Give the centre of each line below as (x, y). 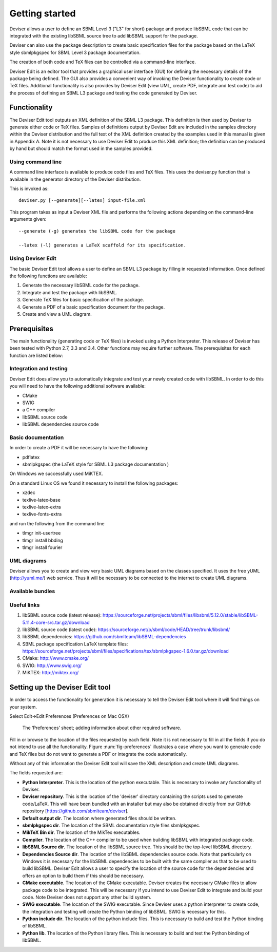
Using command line (36, 162)
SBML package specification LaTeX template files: (75, 644)
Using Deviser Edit (33, 258)
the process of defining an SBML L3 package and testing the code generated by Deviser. (103, 93)
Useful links (25, 605)
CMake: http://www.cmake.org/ (56, 658)
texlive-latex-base (42, 500)
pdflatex (31, 457)
